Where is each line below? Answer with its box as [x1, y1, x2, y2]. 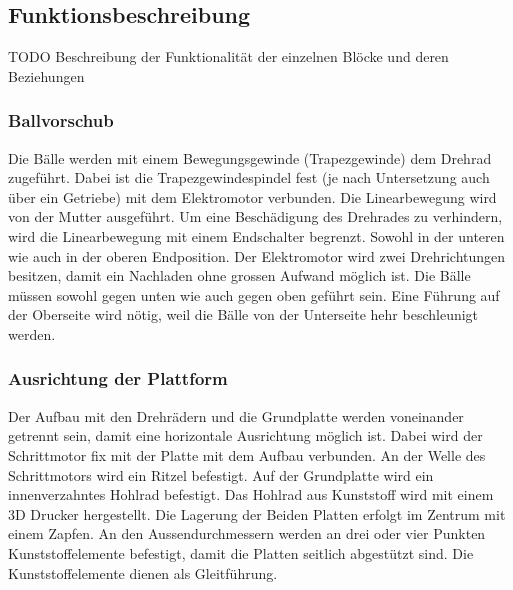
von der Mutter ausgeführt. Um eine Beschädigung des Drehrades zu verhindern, [8, 206, 503, 227]
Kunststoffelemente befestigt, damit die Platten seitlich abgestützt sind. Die [8, 542, 474, 563]
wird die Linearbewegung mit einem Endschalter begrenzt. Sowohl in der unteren [8, 225, 505, 246]
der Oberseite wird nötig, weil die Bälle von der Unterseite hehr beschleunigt [8, 304, 479, 325]
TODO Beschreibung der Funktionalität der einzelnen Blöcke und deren [8, 46, 449, 67]
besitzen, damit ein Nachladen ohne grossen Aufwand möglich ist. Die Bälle [8, 265, 471, 286]
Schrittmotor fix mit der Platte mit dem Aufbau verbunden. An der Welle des [8, 444, 486, 465]
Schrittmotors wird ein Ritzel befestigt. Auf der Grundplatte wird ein [8, 464, 434, 485]
